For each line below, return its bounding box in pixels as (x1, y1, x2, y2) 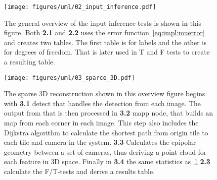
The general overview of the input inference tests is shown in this (4, 17, 202, 28)
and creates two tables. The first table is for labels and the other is (4, 37, 207, 47)
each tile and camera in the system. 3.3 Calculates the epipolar (4, 137, 196, 147)
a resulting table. (4, 57, 55, 67)
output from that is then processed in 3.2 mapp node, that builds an (4, 108, 213, 118)
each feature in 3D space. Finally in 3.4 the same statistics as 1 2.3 (4, 156, 211, 167)
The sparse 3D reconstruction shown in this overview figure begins (4, 88, 205, 99)
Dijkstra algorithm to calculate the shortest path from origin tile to (4, 127, 208, 137)
